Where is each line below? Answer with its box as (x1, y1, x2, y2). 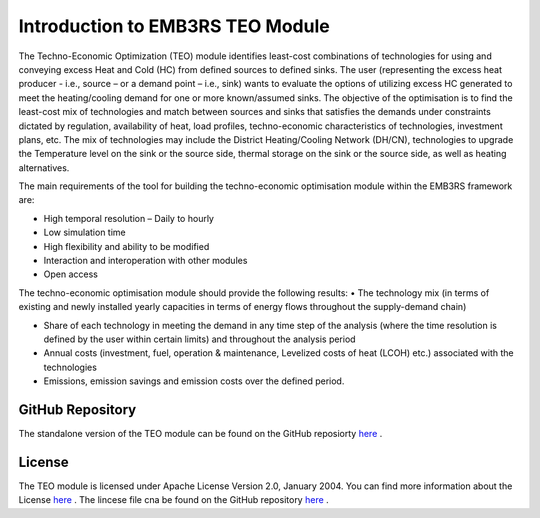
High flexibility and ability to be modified (43, 240, 210, 252)
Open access (43, 268, 99, 280)
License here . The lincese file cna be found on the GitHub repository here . (18, 494, 329, 506)
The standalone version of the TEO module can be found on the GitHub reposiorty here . (18, 428, 383, 440)
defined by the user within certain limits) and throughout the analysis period (43, 333, 356, 345)
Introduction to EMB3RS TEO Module (18, 15, 330, 37)
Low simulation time (43, 226, 126, 239)
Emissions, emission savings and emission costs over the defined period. (43, 375, 345, 387)
